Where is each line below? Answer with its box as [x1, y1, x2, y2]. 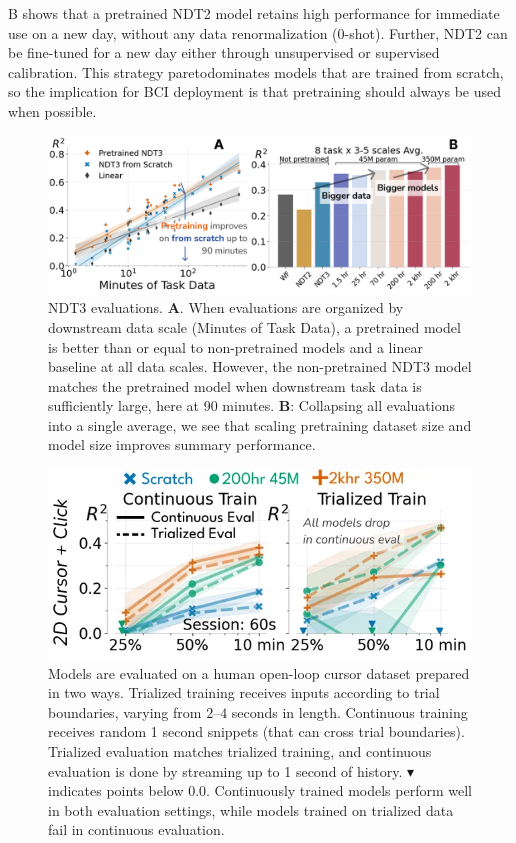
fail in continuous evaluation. [48, 819, 225, 840]
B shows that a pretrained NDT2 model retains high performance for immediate [8, 3, 500, 23]
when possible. [8, 100, 97, 121]
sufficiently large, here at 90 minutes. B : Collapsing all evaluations [48, 395, 455, 416]
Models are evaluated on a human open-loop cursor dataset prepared [48, 662, 470, 683]
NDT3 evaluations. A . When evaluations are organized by [48, 297, 404, 318]
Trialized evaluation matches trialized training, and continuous [48, 740, 432, 761]
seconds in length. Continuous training [231, 701, 468, 722]
